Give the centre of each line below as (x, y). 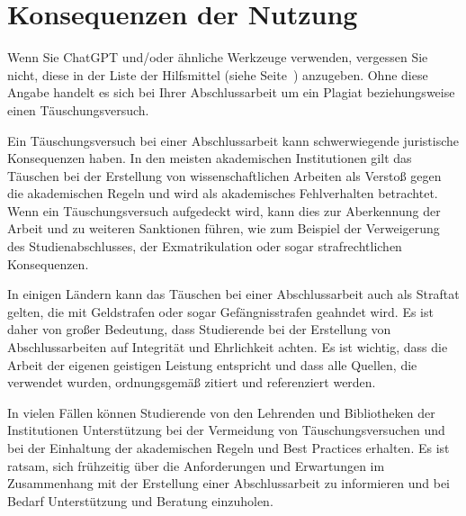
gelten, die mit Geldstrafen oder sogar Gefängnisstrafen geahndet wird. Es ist (220, 311)
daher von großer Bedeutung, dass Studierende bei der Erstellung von (199, 329)
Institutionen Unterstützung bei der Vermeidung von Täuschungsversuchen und (226, 430)
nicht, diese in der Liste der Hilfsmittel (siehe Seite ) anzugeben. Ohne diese (218, 74)
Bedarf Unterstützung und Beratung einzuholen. (140, 500)
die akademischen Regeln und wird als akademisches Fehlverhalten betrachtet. (223, 193)
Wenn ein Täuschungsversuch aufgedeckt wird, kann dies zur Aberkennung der (224, 210)
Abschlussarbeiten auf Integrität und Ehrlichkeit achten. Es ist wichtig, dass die (228, 347)
